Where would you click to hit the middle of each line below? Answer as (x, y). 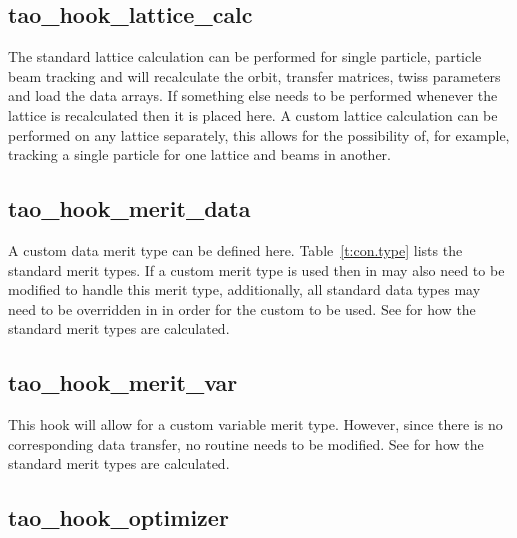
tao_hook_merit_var (123, 382)
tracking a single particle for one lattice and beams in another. (199, 154)
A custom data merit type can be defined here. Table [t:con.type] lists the (235, 249)
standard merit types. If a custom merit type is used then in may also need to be (256, 269)
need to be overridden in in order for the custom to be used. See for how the (242, 308)
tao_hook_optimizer (118, 517)
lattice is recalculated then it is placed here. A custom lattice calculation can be (253, 114)
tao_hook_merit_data (129, 208)
